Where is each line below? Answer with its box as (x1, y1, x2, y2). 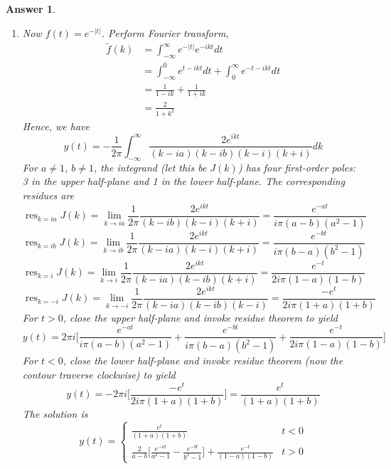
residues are (22, 187, 75, 202)
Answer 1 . (6, 1, 55, 16)
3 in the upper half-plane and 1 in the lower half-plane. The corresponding (22, 174, 346, 189)
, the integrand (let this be (93, 159, 207, 174)
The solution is (22, 406, 88, 421)
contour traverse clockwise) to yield (22, 367, 176, 381)
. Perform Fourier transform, (101, 25, 229, 40)
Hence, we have (22, 118, 90, 133)
